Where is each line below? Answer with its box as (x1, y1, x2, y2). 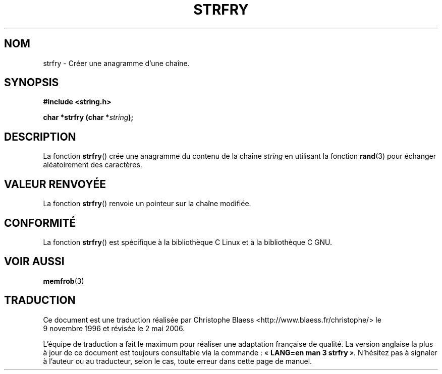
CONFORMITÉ (4, 216, 76, 229)
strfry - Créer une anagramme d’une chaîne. (43, 58, 190, 68)
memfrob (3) (43, 276, 84, 285)
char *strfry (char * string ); (43, 113, 134, 122)
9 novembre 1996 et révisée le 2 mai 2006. (43, 324, 185, 333)
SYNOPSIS (4, 76, 59, 89)
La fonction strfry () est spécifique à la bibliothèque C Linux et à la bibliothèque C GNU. (43, 237, 333, 246)
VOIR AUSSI (4, 255, 65, 268)
